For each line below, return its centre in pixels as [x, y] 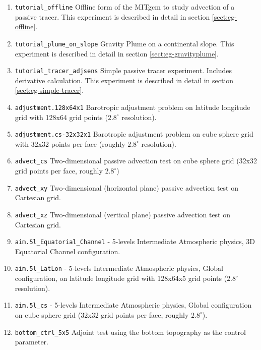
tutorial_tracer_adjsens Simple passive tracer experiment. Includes [123, 70]
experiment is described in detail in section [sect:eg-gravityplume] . [117, 53]
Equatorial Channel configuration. [68, 251]
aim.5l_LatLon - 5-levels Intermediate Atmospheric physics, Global [119, 268]
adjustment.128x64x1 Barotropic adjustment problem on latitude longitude [133, 107]
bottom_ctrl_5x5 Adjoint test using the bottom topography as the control [130, 332]
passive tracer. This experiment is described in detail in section [112, 16]
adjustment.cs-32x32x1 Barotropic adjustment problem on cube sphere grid [134, 134]
